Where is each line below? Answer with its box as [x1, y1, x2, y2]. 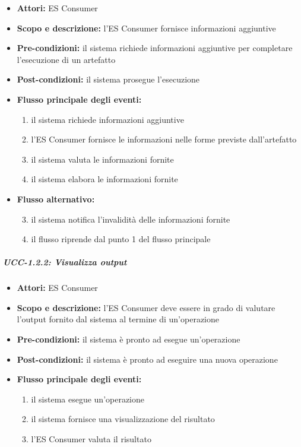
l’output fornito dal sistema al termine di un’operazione [17, 313, 219, 325]
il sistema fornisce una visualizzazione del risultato [31, 413, 215, 425]
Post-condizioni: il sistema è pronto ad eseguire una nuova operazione [17, 353, 278, 365]
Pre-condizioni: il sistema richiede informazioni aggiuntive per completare [17, 42, 293, 54]
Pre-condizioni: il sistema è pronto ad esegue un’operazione [17, 333, 240, 345]
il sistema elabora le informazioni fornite [31, 173, 178, 185]
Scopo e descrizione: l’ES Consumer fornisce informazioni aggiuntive [17, 21, 276, 34]
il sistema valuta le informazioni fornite [31, 153, 174, 165]
